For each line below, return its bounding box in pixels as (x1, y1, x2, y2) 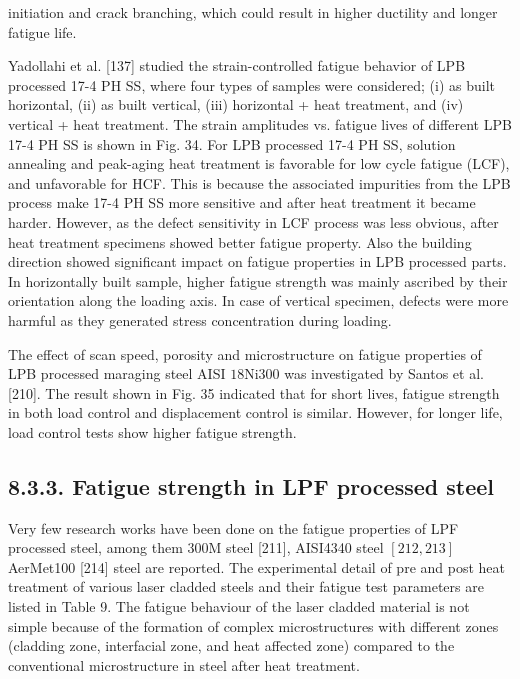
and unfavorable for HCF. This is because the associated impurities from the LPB (8, 172, 511, 193)
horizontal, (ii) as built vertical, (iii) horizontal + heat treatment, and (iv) (8, 94, 464, 115)
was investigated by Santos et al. (284, 363, 484, 384)
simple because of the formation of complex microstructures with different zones (8, 615, 499, 636)
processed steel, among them (8, 537, 183, 558)
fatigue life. (8, 21, 77, 42)
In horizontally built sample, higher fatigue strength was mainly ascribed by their (8, 270, 508, 291)
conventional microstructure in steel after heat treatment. (8, 654, 360, 675)
